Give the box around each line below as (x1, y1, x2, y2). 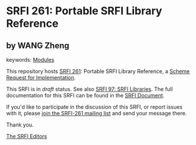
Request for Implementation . (6, 74, 76, 81)
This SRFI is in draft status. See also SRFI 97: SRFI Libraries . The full (6, 86, 173, 93)
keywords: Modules (6, 56, 55, 63)
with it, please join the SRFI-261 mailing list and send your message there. (6, 110, 187, 116)
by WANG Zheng (6, 40, 70, 51)
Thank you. (6, 121, 34, 128)
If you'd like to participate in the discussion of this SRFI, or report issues (6, 103, 183, 111)
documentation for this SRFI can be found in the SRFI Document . (6, 92, 165, 99)
